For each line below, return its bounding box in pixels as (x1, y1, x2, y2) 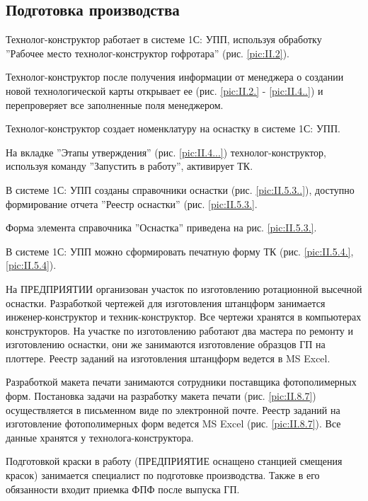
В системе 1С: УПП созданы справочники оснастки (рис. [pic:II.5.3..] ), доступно (6, 182, 355, 197)
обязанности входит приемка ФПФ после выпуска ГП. (6, 481, 240, 496)
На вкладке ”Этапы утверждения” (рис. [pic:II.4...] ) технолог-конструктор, (6, 144, 327, 159)
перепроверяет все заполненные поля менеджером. (6, 97, 224, 112)
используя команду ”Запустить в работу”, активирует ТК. (6, 159, 253, 173)
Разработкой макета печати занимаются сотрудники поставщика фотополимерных (6, 374, 357, 389)
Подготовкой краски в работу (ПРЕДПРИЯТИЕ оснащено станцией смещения (6, 454, 343, 468)
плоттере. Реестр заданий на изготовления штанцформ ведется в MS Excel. (6, 350, 330, 365)
